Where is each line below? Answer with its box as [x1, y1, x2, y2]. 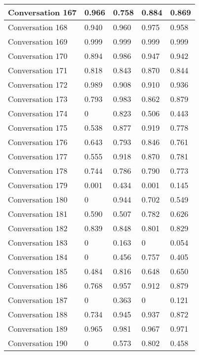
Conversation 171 [8, 64, 68, 76]
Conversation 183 [8, 237, 68, 248]
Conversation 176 [8, 136, 68, 148]
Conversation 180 [8, 194, 68, 205]
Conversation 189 [8, 323, 68, 334]
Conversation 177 [8, 151, 68, 162]
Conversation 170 [8, 50, 68, 61]
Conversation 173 [8, 93, 68, 104]
